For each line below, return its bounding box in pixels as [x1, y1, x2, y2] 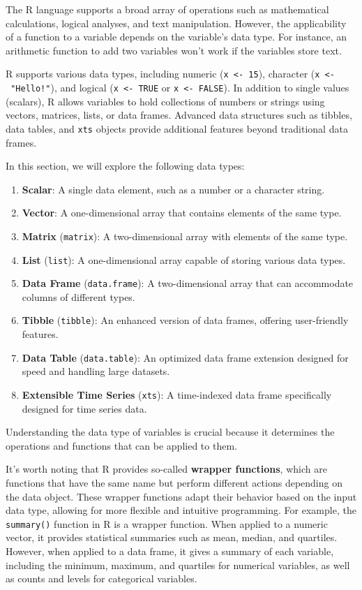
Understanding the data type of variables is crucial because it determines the [6, 425, 335, 439]
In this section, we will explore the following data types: [6, 158, 245, 173]
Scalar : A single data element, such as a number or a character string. [22, 182, 325, 196]
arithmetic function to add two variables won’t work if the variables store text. [6, 43, 342, 57]
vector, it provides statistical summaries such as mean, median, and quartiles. [6, 530, 338, 545]
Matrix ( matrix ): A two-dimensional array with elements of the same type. [22, 228, 348, 243]
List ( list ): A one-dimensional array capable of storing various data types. [22, 252, 346, 267]
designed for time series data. [22, 401, 147, 415]
